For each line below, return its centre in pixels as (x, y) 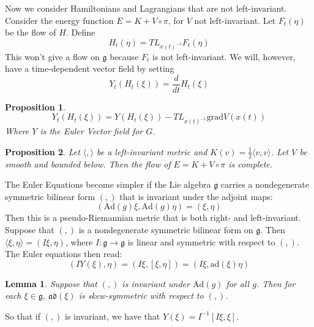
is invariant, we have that (112, 316)
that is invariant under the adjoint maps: (196, 196)
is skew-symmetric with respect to (141, 295)
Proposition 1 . (35, 106)
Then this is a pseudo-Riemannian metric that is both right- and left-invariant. (153, 217)
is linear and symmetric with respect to (201, 241)
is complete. (251, 163)
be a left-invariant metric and (152, 151)
